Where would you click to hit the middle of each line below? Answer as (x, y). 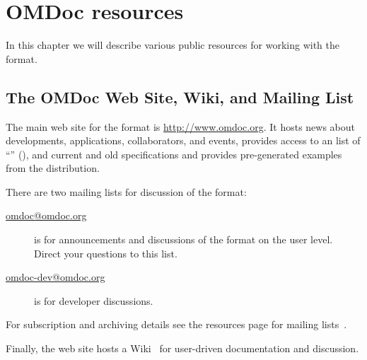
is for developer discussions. (94, 300)
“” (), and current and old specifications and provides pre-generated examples (174, 154)
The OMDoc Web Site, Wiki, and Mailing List (180, 97)
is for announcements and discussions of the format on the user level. (183, 239)
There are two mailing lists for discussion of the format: (126, 191)
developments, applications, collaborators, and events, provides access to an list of (183, 140)
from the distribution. (53, 168)
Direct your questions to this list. (106, 253)
